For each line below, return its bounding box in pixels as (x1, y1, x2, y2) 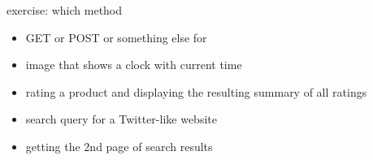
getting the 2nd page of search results (25, 137, 213, 154)
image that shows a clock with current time (25, 56, 242, 73)
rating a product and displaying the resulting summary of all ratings (25, 83, 367, 100)
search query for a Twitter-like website (25, 110, 217, 128)
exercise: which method (7, 2, 123, 18)
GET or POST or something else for (25, 28, 207, 45)
